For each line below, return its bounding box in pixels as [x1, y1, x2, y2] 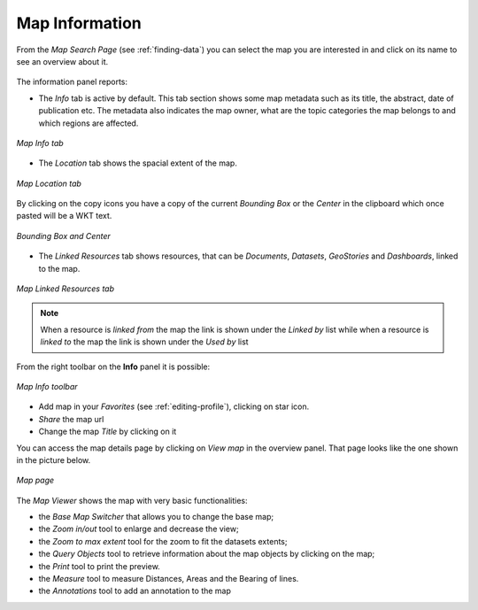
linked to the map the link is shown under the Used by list [40, 336, 249, 347]
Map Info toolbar [16, 381, 79, 391]
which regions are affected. [38, 118, 139, 128]
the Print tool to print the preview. [38, 560, 161, 571]
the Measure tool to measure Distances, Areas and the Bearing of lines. [38, 574, 299, 584]
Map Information [16, 13, 142, 33]
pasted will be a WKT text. [16, 211, 112, 221]
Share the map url [38, 413, 104, 424]
